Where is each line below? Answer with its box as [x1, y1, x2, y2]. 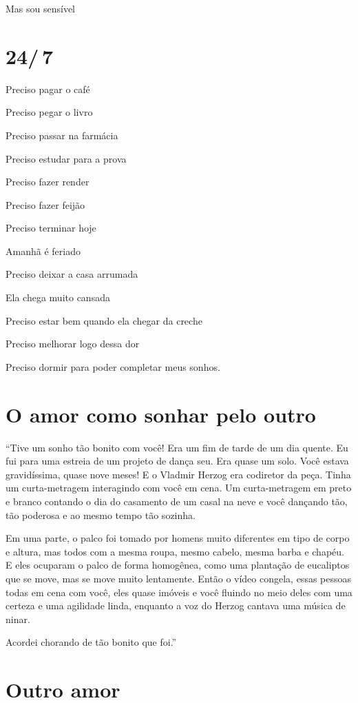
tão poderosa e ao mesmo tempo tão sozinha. [6, 507, 196, 522]
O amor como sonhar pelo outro [6, 400, 316, 428]
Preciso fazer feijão [6, 197, 85, 212]
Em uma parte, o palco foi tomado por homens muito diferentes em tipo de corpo [6, 531, 350, 545]
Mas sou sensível [6, 1, 76, 15]
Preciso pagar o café [6, 81, 90, 96]
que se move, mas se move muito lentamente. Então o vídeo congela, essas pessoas [6, 571, 352, 585]
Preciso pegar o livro [6, 105, 93, 119]
